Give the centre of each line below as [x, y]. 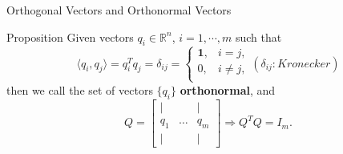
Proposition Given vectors [70, 36]
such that [258, 36]
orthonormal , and [228, 89]
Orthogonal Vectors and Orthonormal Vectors [119, 10]
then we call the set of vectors [80, 89]
